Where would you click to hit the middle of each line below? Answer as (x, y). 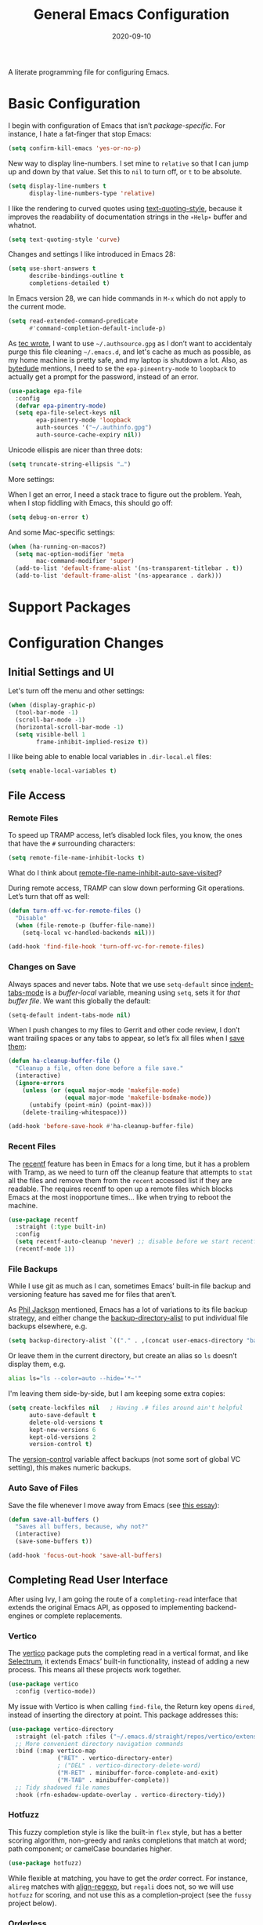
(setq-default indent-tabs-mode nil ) (70, 1015)
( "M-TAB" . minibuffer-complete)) (113, 1780)
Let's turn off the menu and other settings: (76, 691)
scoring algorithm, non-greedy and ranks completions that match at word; (127, 1840)
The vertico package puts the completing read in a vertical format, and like (128, 1653)
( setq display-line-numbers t (58, 186)
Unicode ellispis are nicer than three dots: (76, 450)
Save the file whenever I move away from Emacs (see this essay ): (114, 1505)
